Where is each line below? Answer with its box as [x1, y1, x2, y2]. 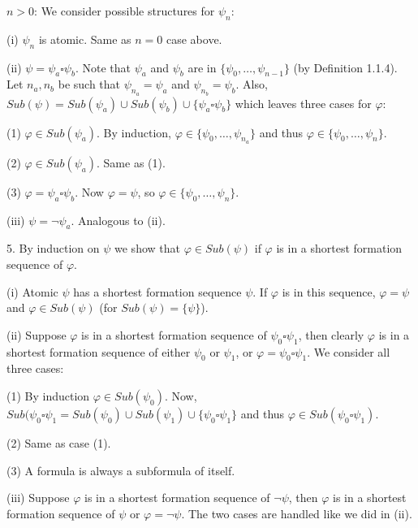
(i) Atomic [6, 283, 58, 300]
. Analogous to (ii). [71, 211, 166, 228]
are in [187, 58, 217, 76]
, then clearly [298, 326, 364, 343]
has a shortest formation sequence [73, 283, 242, 300]
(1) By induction [6, 387, 90, 404]
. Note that [75, 58, 131, 76]
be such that [58, 76, 121, 93]
